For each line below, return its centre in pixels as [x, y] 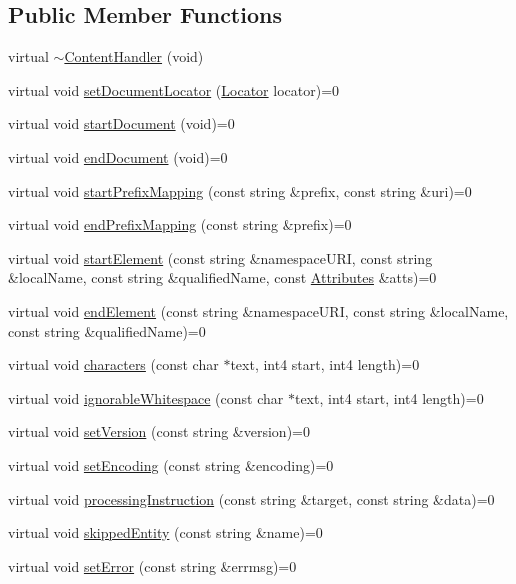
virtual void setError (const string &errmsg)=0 [152, 565]
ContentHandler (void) [134, 56]
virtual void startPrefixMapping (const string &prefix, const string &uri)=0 [240, 190]
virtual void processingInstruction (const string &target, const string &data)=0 [251, 498]
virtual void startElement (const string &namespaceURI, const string [220, 257]
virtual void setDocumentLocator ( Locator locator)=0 [174, 89]
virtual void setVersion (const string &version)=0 [159, 431]
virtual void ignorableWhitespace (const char [146, 397]
